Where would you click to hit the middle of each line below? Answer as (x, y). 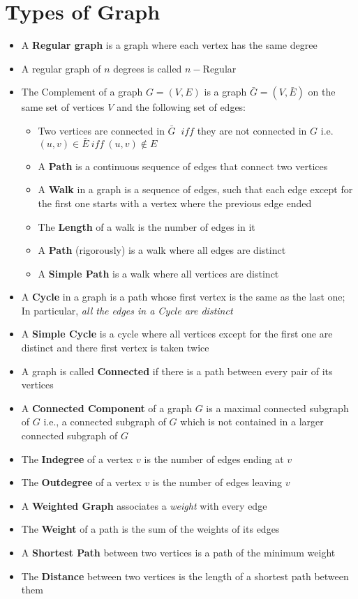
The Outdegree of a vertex (81, 482)
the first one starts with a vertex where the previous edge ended (175, 203)
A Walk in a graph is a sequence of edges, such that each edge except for (195, 189)
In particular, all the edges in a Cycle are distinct (127, 310)
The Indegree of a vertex (77, 458)
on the (322, 92)
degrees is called (148, 68)
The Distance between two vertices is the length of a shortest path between (185, 576)
